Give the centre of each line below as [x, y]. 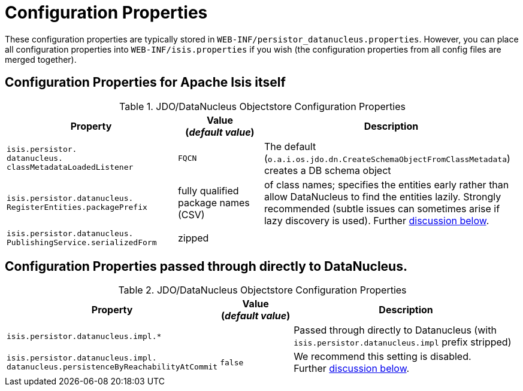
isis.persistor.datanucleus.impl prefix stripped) [403, 342]
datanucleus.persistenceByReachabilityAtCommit [112, 367]
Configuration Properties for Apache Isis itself [145, 83]
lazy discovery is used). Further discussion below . [377, 220]
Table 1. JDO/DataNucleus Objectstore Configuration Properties [262, 106]
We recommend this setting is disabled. [383, 357]
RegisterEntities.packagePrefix [77, 207]
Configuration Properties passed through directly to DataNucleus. [206, 267]
